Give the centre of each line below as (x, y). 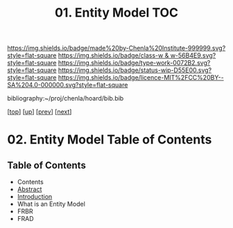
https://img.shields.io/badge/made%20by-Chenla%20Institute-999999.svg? (116, 48)
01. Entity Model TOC (116, 13)
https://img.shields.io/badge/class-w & (113, 55)
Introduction (35, 197)
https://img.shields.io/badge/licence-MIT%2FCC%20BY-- (141, 78)
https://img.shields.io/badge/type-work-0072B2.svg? (134, 63)
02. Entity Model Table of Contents (110, 140)
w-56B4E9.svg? (193, 55)
